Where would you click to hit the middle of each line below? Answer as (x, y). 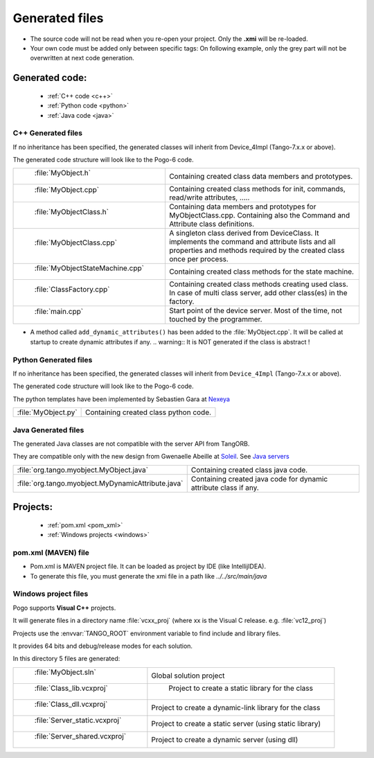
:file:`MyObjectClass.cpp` (76, 243)
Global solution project (188, 676)
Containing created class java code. (249, 470)
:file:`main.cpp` (59, 312)
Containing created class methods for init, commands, (257, 189)
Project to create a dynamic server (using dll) (225, 739)
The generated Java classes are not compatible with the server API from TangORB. (131, 443)
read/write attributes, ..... (209, 197)
